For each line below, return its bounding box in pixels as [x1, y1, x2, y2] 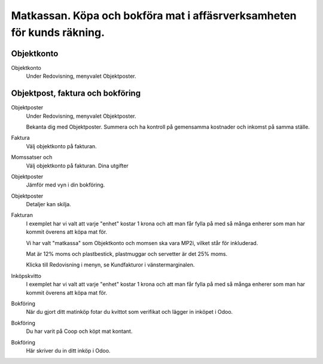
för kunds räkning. [11, 26, 105, 39]
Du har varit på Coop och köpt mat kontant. [26, 328, 133, 335]
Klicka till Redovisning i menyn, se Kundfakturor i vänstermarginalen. [26, 261, 195, 268]
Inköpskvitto [11, 272, 42, 279]
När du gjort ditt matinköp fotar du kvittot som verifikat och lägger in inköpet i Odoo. [26, 308, 233, 316]
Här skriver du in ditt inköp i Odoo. [26, 347, 111, 354]
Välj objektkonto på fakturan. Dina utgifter [26, 162, 129, 169]
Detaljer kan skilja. [26, 201, 71, 208]
